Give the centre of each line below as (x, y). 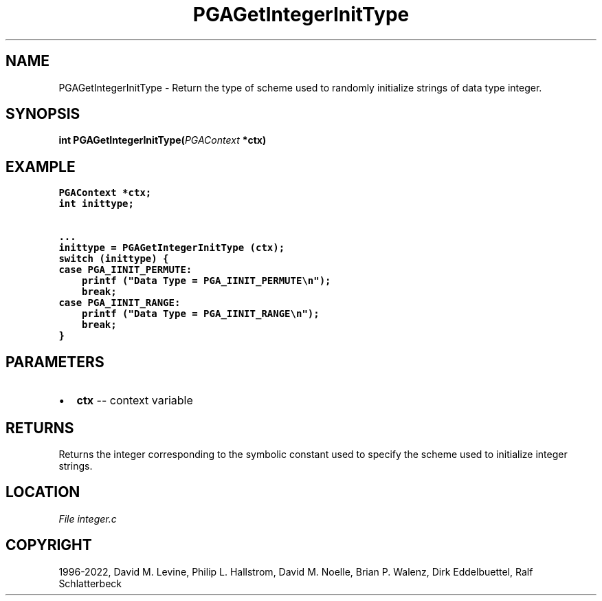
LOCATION (43, 492)
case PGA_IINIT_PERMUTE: (125, 270)
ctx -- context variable (135, 401)
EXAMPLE (41, 166)
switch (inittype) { (114, 259)
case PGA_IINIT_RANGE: (120, 303)
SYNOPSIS (43, 114)
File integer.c (88, 518)
